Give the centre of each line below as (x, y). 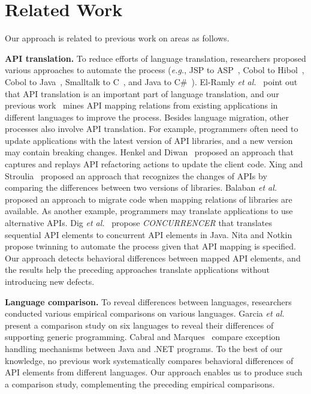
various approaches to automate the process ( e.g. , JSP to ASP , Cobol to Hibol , (155, 70)
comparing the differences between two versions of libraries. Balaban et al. (141, 187)
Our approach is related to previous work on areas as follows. (117, 38)
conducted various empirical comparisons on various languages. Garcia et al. (145, 313)
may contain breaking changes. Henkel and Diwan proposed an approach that (149, 152)
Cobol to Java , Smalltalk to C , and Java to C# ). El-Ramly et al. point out (151, 81)
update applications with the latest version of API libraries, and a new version (149, 140)
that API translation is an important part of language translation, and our (142, 93)
